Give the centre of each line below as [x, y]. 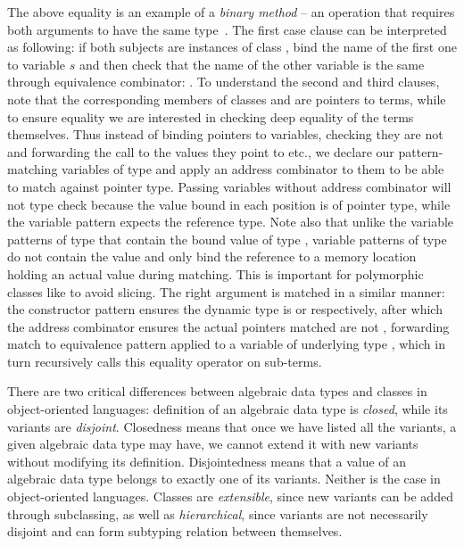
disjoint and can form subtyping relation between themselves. [175, 531]
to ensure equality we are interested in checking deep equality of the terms [211, 116]
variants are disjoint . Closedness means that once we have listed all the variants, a [232, 426]
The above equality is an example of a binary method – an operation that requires [231, 12]
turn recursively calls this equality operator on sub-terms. [165, 361]
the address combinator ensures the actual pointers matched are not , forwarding [228, 326]
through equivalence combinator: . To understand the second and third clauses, [224, 82]
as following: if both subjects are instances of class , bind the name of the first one [232, 47]
